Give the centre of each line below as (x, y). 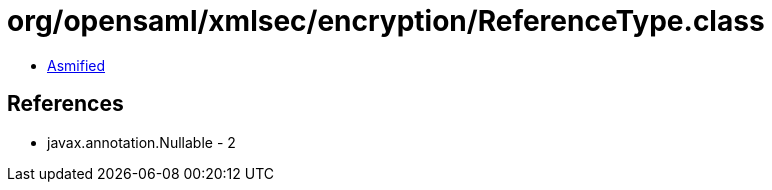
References (65, 104)
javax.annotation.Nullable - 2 (141, 142)
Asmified (76, 65)
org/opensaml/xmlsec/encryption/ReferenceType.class (386, 21)
